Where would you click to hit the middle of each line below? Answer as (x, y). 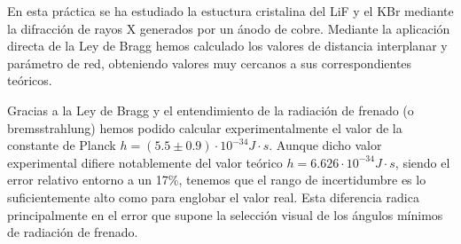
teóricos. (30, 80)
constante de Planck (62, 145)
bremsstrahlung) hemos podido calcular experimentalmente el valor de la (205, 127)
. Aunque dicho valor (325, 145)
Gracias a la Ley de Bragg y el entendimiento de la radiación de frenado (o (211, 110)
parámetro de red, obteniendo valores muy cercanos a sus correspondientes (210, 63)
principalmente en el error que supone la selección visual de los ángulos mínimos (225, 214)
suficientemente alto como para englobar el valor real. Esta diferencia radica (213, 197)
